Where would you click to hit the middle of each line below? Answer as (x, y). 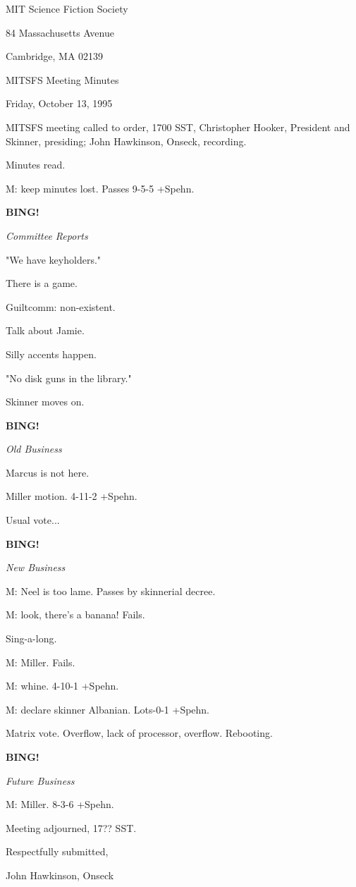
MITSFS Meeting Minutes (62, 79)
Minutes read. (36, 165)
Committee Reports (47, 235)
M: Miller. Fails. (41, 662)
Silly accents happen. (51, 354)
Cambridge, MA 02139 (55, 56)
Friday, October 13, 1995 (59, 103)
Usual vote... (33, 520)
